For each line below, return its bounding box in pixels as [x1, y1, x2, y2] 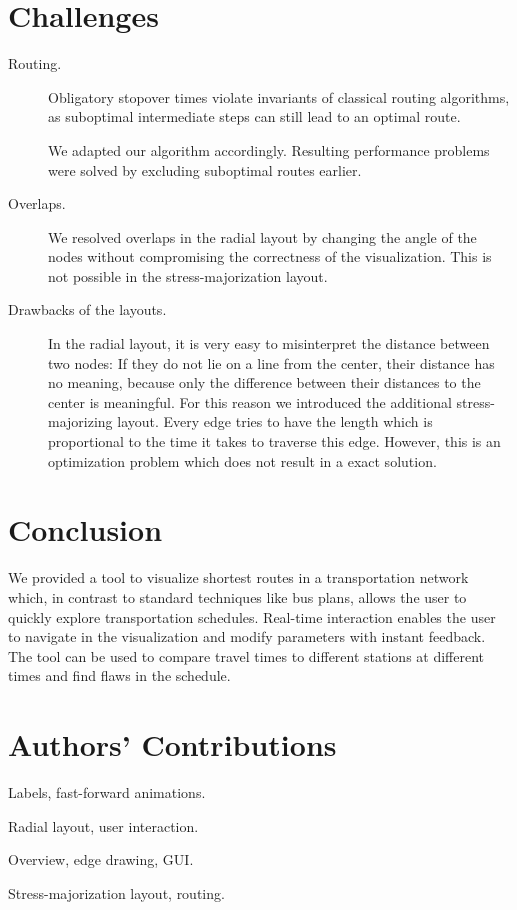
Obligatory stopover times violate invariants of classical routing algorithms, [48, 86, 510, 107]
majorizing [48, 411, 113, 432]
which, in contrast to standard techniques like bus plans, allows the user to [8, 586, 467, 607]
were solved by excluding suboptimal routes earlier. [48, 159, 362, 180]
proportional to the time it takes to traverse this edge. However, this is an [48, 431, 501, 452]
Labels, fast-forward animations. [8, 782, 206, 803]
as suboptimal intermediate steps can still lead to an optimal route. [48, 106, 461, 127]
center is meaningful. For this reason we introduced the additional [48, 391, 452, 412]
